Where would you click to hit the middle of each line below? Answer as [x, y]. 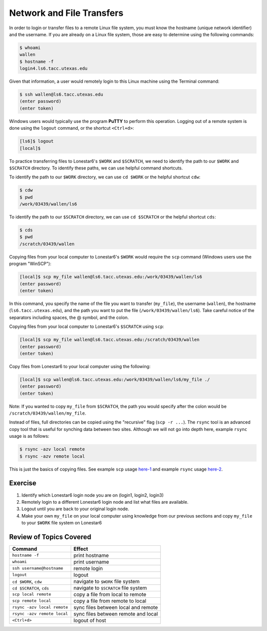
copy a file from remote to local [110, 601]
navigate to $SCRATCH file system [110, 588]
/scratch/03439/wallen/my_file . [48, 413]
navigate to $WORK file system [107, 581]
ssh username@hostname [38, 568]
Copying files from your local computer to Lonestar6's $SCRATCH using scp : [87, 326]
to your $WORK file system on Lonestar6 [62, 523]
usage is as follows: [29, 436]
